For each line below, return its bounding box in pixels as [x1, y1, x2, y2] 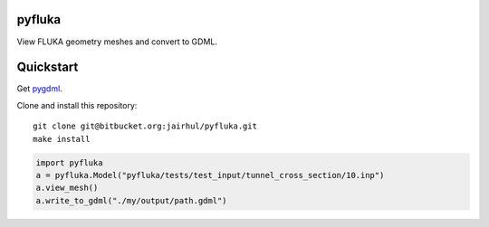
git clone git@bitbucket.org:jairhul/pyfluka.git [33, 121, 258, 131]
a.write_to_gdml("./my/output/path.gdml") [35, 195, 227, 205]
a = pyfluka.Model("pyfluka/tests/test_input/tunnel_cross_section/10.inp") [35, 170, 385, 180]
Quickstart [16, 60, 79, 75]
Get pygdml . [16, 83, 62, 94]
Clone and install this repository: [16, 99, 138, 110]
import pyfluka [35, 157, 103, 167]
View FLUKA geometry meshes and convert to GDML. [16, 36, 217, 47]
